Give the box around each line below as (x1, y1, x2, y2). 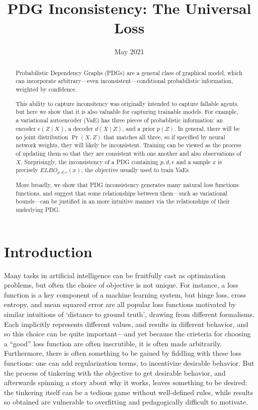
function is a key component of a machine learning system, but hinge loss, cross (4, 289, 247, 300)
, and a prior (122, 124, 155, 132)
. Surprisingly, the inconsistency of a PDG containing (20, 157, 159, 166)
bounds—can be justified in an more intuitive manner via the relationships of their (15, 197, 230, 205)
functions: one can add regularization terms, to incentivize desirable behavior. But (4, 357, 255, 368)
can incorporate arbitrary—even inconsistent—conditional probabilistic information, (15, 77, 233, 85)
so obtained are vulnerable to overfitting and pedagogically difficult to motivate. (4, 397, 248, 407)
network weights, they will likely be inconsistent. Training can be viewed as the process (15, 141, 242, 149)
